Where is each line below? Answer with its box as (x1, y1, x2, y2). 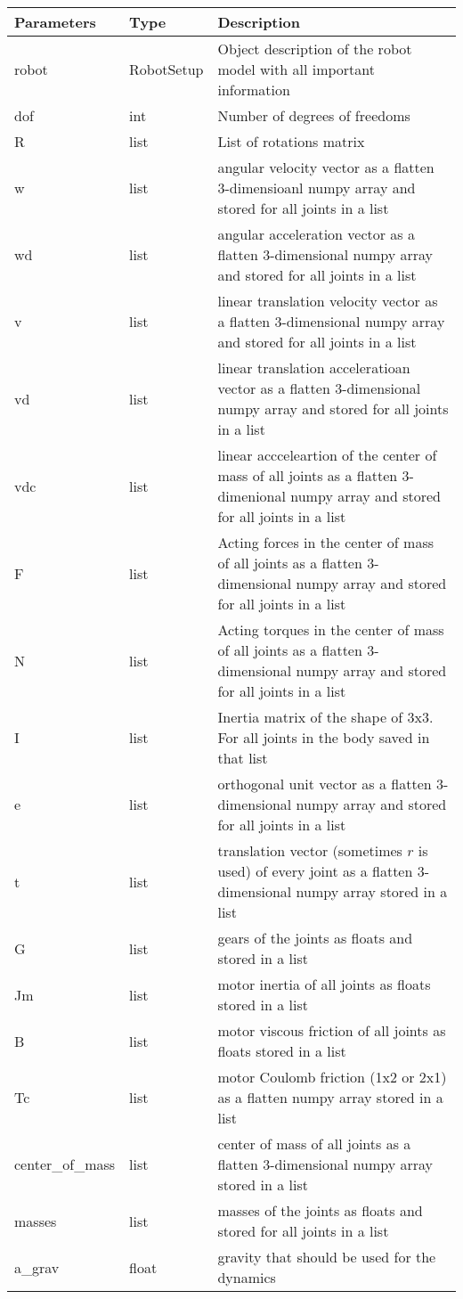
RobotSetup (129, 59, 204, 79)
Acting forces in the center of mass (217, 532, 434, 552)
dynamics (217, 1267, 276, 1287)
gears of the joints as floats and (217, 927, 413, 948)
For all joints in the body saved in (217, 727, 430, 748)
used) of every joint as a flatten (217, 861, 413, 881)
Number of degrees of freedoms (217, 105, 410, 126)
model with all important (217, 59, 375, 79)
